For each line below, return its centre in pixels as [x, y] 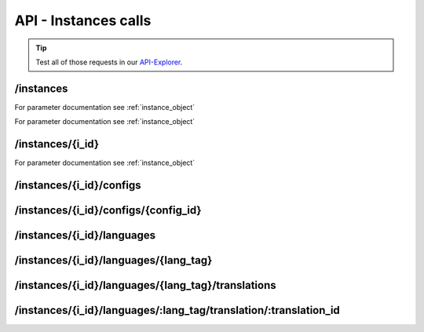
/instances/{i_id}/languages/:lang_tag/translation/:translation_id [177, 310]
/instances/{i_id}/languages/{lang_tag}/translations [145, 285]
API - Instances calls [83, 20]
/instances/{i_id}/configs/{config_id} [108, 210]
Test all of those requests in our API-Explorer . [109, 62]
